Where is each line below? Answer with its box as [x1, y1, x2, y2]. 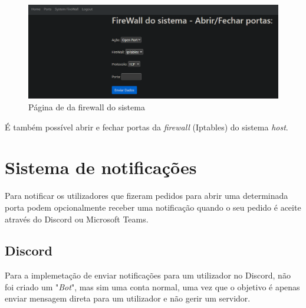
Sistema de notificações [5, 155, 197, 179]
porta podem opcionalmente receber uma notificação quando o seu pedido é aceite [5, 201, 301, 213]
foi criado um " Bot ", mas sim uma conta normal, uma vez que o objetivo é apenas [5, 280, 300, 293]
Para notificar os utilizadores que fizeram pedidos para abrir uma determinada [5, 189, 288, 202]
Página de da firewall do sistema [28, 101, 145, 113]
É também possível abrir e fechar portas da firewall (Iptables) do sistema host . [5, 120, 288, 133]
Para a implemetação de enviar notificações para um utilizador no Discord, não [5, 269, 291, 281]
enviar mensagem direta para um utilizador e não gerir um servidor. [5, 292, 251, 304]
